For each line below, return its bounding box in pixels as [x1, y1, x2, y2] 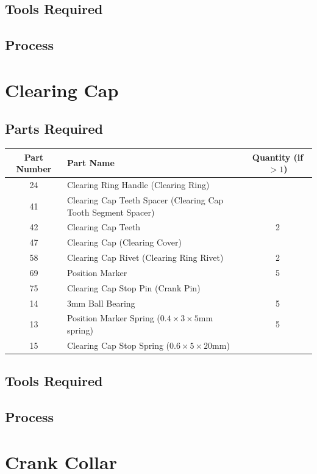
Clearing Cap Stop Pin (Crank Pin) [66, 281, 201, 294]
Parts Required [5, 119, 103, 138]
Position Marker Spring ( [66, 312, 160, 324]
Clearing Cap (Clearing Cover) [66, 236, 182, 249]
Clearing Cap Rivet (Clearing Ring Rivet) [66, 251, 224, 264]
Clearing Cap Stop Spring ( [66, 338, 170, 351]
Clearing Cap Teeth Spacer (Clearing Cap [66, 193, 224, 206]
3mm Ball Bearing [66, 296, 135, 309]
